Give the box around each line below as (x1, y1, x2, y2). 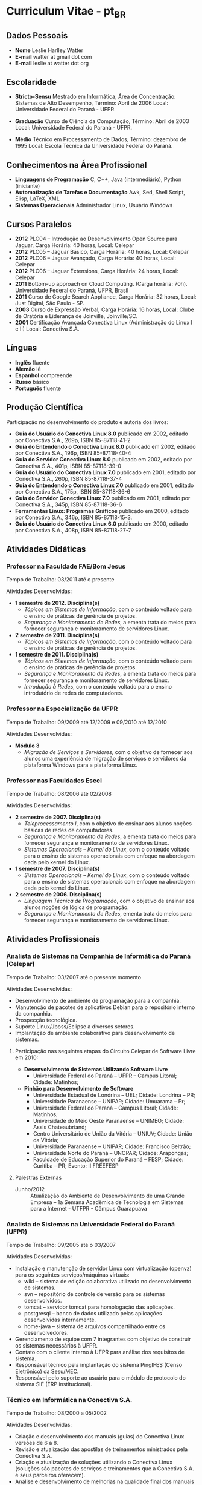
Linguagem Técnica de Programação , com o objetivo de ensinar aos (24, 897, 195, 904)
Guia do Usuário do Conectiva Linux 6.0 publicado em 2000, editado (14, 520, 188, 528)
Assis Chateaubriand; (33, 1123, 87, 1131)
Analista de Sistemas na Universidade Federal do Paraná (6, 1220, 175, 1228)
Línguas (6, 343, 37, 353)
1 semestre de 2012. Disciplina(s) (14, 600, 100, 607)
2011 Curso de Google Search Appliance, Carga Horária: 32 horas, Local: (14, 293, 197, 300)
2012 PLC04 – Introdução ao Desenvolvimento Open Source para (14, 235, 178, 243)
